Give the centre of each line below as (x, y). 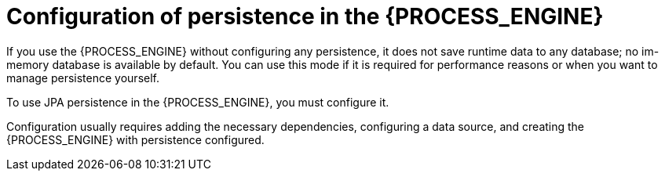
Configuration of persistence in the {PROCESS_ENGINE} (305, 16)
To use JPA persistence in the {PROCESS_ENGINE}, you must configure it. (198, 102)
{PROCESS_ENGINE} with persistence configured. (135, 139)
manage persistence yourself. (83, 78)
